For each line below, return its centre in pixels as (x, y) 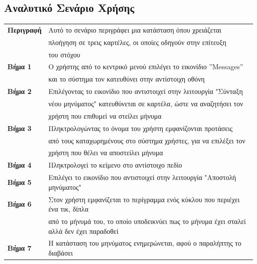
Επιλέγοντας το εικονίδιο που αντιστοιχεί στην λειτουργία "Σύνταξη (146, 91)
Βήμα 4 (20, 165)
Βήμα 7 (20, 248)
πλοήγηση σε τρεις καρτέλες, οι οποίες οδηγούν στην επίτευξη (137, 42)
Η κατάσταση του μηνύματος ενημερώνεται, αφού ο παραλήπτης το (145, 243)
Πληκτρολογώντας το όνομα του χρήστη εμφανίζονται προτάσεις (140, 128)
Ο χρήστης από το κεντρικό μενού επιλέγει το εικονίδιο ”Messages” (146, 66)
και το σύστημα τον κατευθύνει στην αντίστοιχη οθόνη (127, 79)
